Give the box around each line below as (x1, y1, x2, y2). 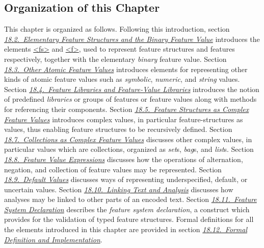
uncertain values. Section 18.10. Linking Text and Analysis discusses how (4, 184, 233, 194)
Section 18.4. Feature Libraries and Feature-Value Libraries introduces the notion (4, 83, 259, 94)
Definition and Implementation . (4, 234, 102, 244)
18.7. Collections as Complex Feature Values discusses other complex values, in (4, 133, 252, 144)
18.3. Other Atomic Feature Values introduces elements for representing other (4, 63, 248, 74)
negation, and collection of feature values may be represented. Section (4, 164, 222, 174)
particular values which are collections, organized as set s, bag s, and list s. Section (4, 144, 254, 154)
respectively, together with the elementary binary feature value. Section (4, 53, 227, 64)
